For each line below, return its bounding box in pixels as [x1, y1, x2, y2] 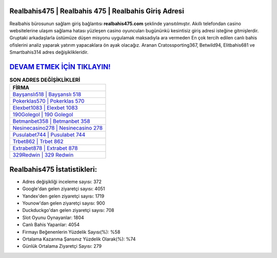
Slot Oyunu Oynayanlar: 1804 [22, 214, 84, 221]
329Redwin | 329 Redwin [12, 151, 74, 158]
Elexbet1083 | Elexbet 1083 [12, 104, 78, 111]
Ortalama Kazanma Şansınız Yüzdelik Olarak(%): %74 [22, 236, 136, 242]
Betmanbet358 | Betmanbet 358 [12, 118, 90, 125]
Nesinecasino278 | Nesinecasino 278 [12, 125, 103, 132]
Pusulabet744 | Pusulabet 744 [12, 131, 86, 138]
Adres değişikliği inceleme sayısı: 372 [22, 178, 102, 185]
